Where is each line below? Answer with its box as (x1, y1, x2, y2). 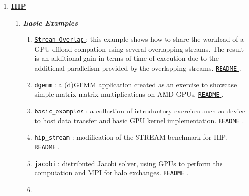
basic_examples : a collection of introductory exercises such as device (34, 106, 245, 115)
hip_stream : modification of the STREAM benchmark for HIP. (34, 132, 227, 142)
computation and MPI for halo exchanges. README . (34, 168, 189, 178)
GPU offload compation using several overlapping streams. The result (34, 43, 244, 54)
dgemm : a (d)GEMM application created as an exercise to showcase (34, 79, 237, 89)
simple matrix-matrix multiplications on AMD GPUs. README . (34, 89, 224, 99)
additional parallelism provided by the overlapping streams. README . (34, 63, 241, 73)
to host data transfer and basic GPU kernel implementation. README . (34, 115, 244, 125)
